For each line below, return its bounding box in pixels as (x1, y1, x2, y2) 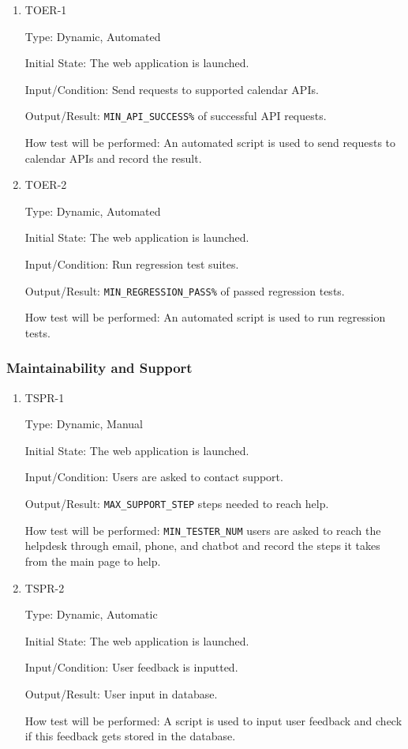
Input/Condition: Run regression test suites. (24, 256, 239, 272)
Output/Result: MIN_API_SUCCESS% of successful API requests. (24, 107, 327, 124)
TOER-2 (24, 176, 67, 193)
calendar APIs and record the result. (24, 149, 202, 166)
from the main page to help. (24, 552, 161, 569)
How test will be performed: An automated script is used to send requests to (24, 134, 396, 151)
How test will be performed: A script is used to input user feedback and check (24, 712, 402, 728)
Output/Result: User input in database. (24, 685, 218, 702)
